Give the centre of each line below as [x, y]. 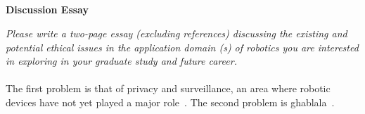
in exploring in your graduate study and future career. [121, 61]
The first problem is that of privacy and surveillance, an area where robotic [168, 88]
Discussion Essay [47, 9]
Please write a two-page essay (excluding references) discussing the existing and [177, 33]
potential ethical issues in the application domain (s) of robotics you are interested [182, 47]
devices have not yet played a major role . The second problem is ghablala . [170, 102]
